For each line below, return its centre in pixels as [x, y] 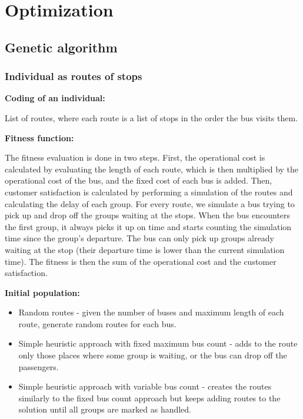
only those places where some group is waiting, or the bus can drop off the [153, 355]
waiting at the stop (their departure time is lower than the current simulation [145, 249]
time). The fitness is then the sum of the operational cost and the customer [141, 261]
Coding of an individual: [55, 98]
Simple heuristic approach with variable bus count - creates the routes [145, 386]
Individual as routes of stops [74, 76]
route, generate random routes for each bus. [97, 323]
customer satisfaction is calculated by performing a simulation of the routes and [149, 192]
